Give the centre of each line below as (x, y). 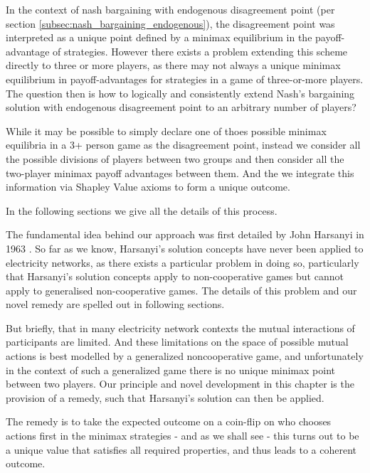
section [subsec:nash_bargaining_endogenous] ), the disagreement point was (170, 23)
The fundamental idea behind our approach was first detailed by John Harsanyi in (185, 234)
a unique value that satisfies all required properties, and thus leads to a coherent (181, 449)
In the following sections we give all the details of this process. (142, 210)
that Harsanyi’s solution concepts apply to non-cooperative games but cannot (175, 276)
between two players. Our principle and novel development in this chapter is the (180, 384)
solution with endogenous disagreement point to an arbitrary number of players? (181, 107)
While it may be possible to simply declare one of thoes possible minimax (166, 131)
